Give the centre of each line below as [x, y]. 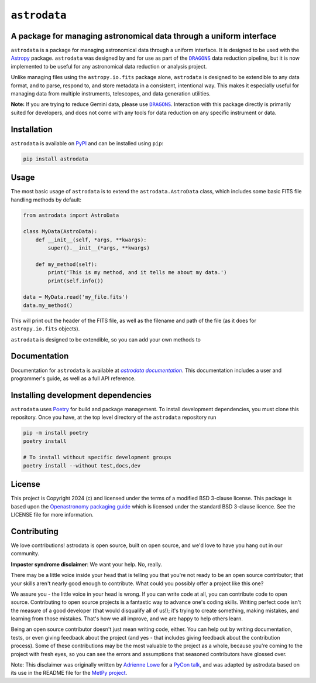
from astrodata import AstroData [71, 215]
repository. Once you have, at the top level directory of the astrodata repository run [114, 417]
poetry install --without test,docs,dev [82, 465]
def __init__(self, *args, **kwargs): [91, 240]
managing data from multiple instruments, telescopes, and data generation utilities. [111, 94]
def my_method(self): [66, 264]
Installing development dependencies [81, 395]
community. [25, 554]
